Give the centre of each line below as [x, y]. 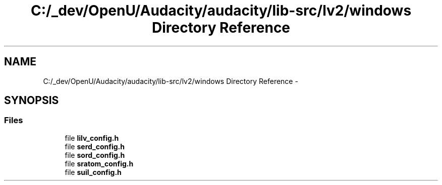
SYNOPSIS [32, 101]
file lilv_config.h [92, 138]
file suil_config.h [93, 172]
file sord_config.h [95, 155]
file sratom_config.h [99, 163]
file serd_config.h [95, 146]
